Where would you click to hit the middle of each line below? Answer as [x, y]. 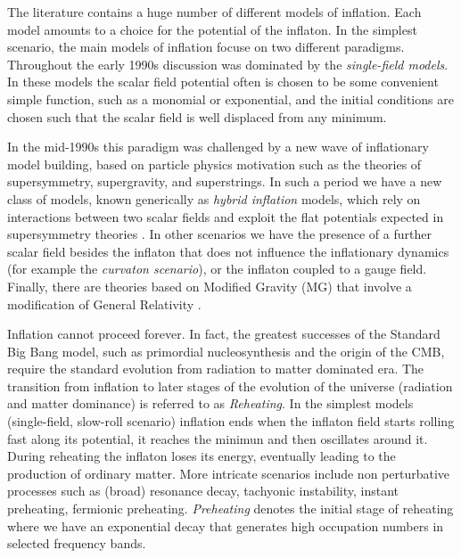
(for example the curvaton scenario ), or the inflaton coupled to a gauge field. [217, 269]
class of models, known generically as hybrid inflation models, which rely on [214, 198]
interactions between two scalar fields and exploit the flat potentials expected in [226, 216]
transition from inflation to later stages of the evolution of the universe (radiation [230, 386]
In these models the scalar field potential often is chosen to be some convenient [223, 82]
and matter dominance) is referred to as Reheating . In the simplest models [210, 403]
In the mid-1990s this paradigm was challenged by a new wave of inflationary [218, 147]
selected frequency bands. [77, 543]
